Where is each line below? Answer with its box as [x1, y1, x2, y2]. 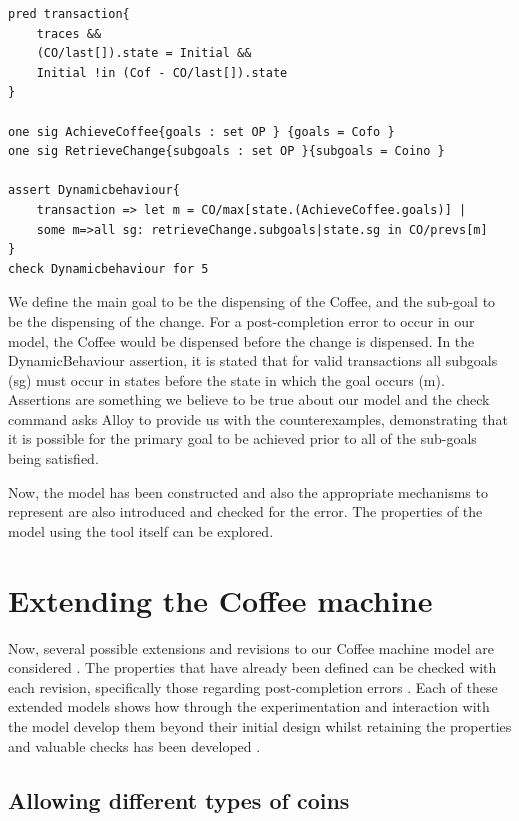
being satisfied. [8, 448, 99, 469]
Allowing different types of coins [8, 784, 350, 815]
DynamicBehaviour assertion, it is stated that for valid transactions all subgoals [8, 350, 498, 371]
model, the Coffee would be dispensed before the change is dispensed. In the [8, 330, 475, 351]
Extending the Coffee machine [8, 579, 433, 620]
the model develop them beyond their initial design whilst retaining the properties [8, 715, 512, 736]
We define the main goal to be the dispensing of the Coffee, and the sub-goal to [8, 291, 496, 312]
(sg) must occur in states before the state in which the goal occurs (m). [8, 369, 445, 390]
